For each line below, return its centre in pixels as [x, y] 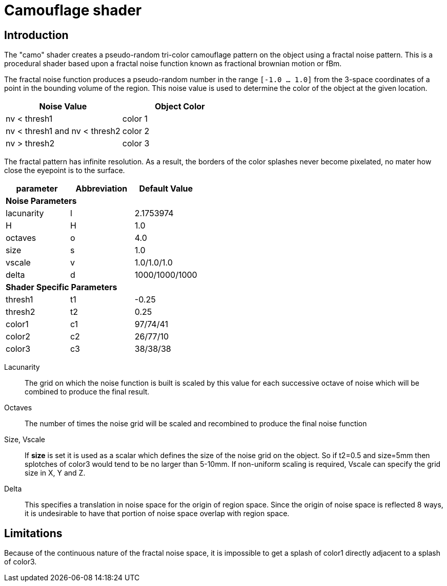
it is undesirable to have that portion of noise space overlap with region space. [157, 514]
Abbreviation [101, 189]
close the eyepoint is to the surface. [65, 171]
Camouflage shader [73, 10]
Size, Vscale [25, 440]
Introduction [36, 35]
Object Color [180, 107]
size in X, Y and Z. [55, 473]
